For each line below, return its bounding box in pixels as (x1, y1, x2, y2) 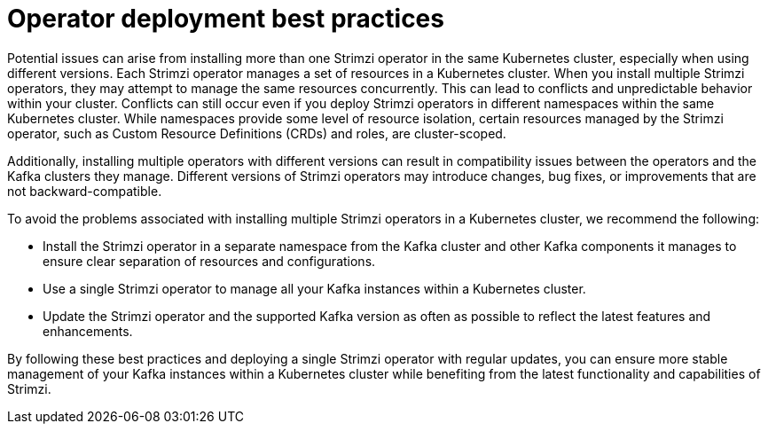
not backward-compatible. (7, 183, 162, 199)
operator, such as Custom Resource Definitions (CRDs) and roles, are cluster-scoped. (7, 125, 506, 141)
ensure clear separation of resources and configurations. (43, 253, 376, 269)
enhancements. (43, 323, 133, 339)
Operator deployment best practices (7, 4, 444, 34)
